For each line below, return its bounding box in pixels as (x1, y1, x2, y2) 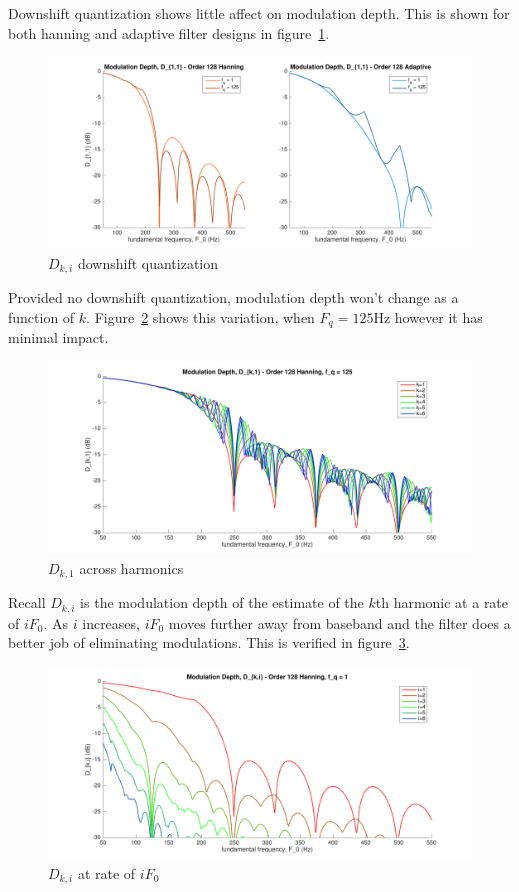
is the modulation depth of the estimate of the (80, 592, 364, 613)
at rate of (77, 862, 136, 883)
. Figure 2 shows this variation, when (86, 306, 315, 327)
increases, (82, 612, 140, 633)
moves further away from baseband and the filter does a (168, 612, 511, 633)
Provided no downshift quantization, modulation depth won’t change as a (8, 287, 459, 308)
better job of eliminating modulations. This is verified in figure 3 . (8, 632, 410, 653)
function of (8, 306, 75, 327)
